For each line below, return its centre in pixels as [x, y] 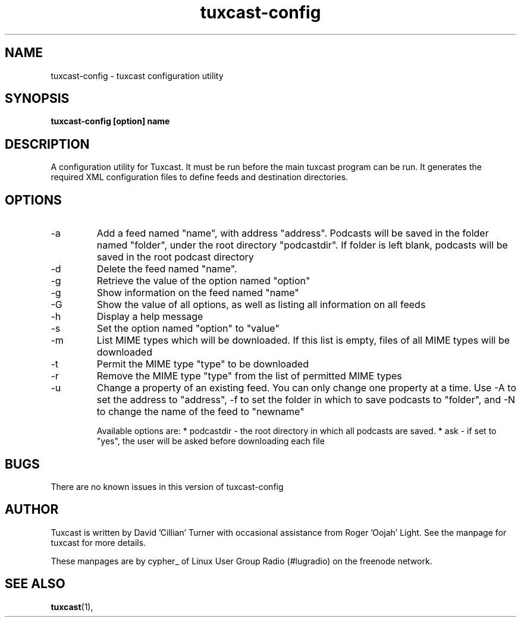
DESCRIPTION [47, 144]
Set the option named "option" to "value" [188, 329]
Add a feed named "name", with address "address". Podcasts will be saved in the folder [293, 233]
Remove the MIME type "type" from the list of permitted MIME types [249, 376]
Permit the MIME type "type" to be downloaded [203, 364]
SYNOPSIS [37, 99]
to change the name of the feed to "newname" [200, 412]
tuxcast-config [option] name [110, 121]
